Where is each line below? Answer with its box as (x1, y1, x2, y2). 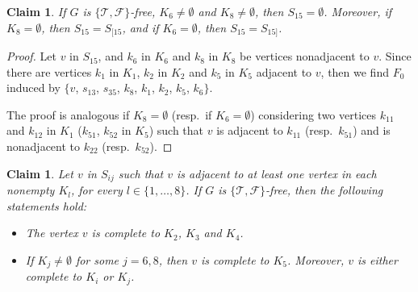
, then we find (320, 63, 389, 80)
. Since (378, 48, 412, 65)
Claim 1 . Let (6, 165, 73, 181)
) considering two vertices (250, 106, 377, 123)
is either (357, 251, 398, 268)
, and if (122, 19, 159, 35)
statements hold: (6, 197, 87, 214)
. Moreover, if (324, 3, 392, 19)
